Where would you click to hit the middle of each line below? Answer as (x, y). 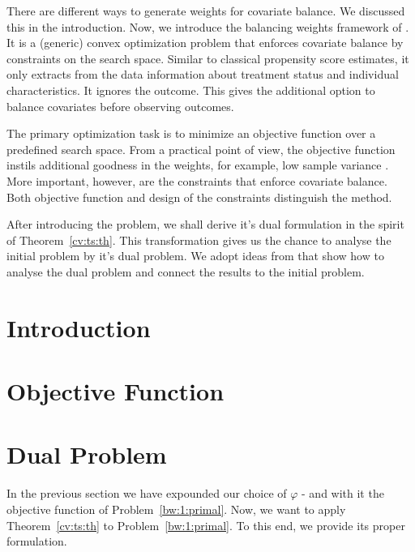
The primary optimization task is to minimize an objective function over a (191, 133)
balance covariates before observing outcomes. (120, 106)
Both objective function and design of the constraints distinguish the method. (199, 197)
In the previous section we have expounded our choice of (147, 493)
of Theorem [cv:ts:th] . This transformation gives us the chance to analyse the (199, 240)
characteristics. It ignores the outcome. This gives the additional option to (191, 90)
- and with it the (343, 493)
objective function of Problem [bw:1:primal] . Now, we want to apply (176, 509)
